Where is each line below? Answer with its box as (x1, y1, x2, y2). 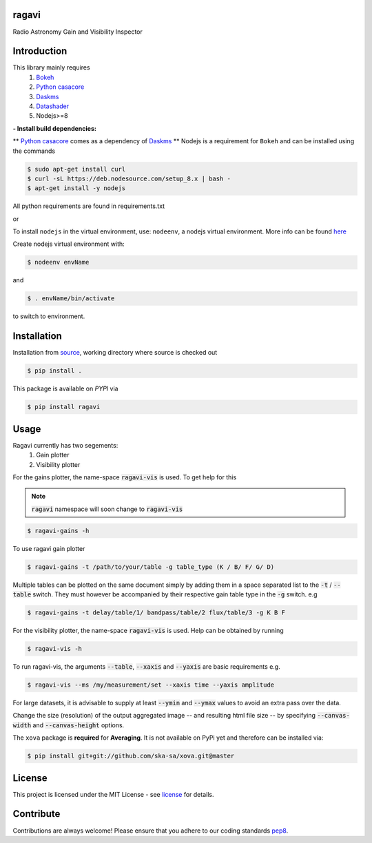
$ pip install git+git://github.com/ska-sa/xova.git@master (27, 752, 235, 760)
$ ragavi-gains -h (27, 527, 90, 534)
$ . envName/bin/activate (27, 295, 115, 302)
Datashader (36, 102, 70, 110)
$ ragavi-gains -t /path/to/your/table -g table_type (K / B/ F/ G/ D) (27, 563, 275, 571)
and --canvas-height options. (32, 720, 125, 729)
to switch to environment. (12, 312, 85, 320)
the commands (12, 147, 55, 155)
